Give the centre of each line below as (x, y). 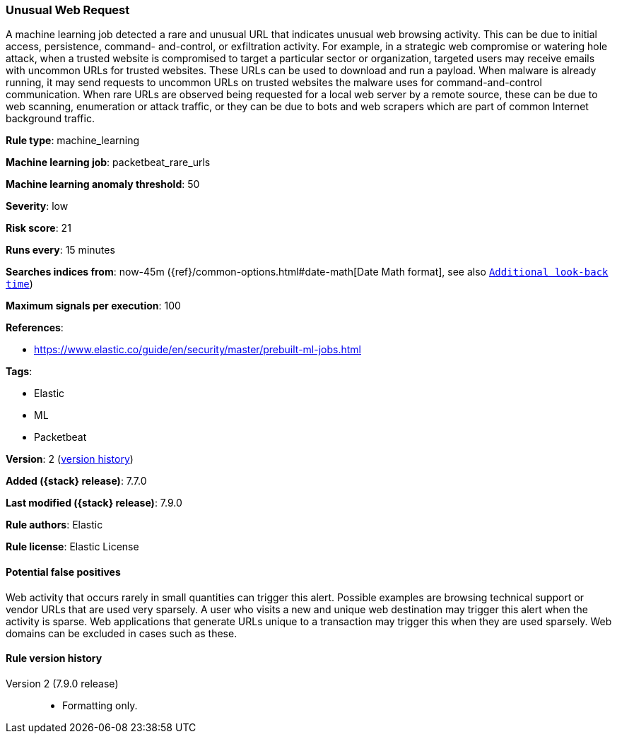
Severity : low (37, 206)
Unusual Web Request (68, 10)
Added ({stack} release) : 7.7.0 (76, 481)
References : (35, 328)
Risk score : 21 (39, 228)
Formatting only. (100, 705)
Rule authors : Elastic (54, 525)
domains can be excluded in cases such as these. (122, 633)
